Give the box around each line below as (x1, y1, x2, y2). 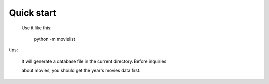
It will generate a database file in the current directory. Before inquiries (21, 58, 167, 64)
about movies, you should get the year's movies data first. (21, 67, 141, 74)
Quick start (9, 7, 57, 18)
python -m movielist (34, 36, 76, 42)
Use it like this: (21, 25, 52, 31)
